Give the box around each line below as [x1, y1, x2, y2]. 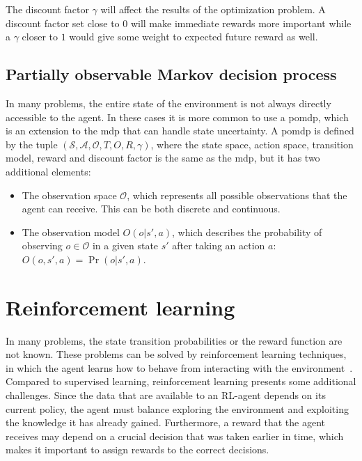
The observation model [22, 224, 120, 239]
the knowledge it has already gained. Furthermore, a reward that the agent [6, 415, 326, 430]
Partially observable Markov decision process [6, 63, 337, 85]
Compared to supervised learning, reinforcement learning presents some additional [6, 374, 356, 389]
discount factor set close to [6, 15, 120, 30]
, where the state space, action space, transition [150, 136, 354, 151]
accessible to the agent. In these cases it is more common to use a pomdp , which [6, 109, 349, 124]
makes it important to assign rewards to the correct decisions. [6, 442, 269, 457]
